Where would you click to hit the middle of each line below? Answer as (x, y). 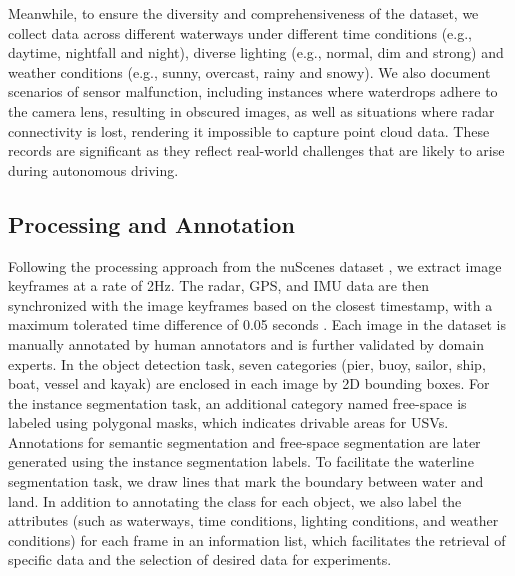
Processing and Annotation (151, 223)
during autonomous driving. (93, 169)
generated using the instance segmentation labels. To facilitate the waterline (241, 461)
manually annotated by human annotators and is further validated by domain (246, 343)
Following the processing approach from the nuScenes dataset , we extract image (255, 265)
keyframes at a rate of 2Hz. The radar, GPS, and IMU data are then (218, 285)
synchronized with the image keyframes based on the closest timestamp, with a (250, 304)
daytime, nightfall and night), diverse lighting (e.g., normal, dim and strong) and (256, 52)
